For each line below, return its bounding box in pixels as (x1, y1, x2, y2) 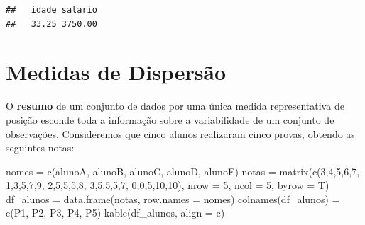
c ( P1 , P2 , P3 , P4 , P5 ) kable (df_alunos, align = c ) (6, 205, 225, 220)
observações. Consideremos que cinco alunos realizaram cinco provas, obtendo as (6, 126, 355, 141)
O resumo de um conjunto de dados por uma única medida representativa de (6, 98, 344, 113)
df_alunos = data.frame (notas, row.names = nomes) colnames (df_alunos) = (6, 191, 340, 206)
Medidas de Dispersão (6, 57, 227, 86)
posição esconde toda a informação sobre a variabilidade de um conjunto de (6, 112, 334, 127)
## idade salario (6, 5, 97, 15)
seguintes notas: (6, 140, 75, 155)
